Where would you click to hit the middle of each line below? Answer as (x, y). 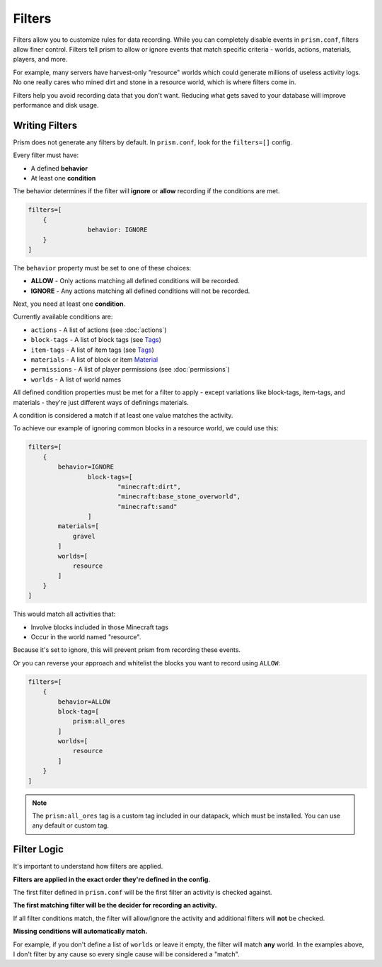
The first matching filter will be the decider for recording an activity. (115, 905)
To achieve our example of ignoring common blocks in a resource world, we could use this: (146, 428)
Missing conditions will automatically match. (80, 932)
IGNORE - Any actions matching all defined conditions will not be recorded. (140, 291)
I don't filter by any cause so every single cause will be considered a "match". (126, 954)
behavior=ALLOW (84, 702)
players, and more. (40, 59)
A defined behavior (59, 168)
